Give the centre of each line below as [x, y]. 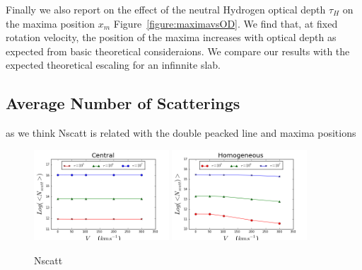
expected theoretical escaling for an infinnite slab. [113, 65]
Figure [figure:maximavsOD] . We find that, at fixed [226, 23]
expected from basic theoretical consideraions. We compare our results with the [178, 51]
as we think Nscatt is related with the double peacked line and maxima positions [181, 133]
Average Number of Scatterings [123, 103]
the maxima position [51, 23]
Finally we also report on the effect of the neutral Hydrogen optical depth [166, 9]
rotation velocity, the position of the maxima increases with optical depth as [171, 37]
